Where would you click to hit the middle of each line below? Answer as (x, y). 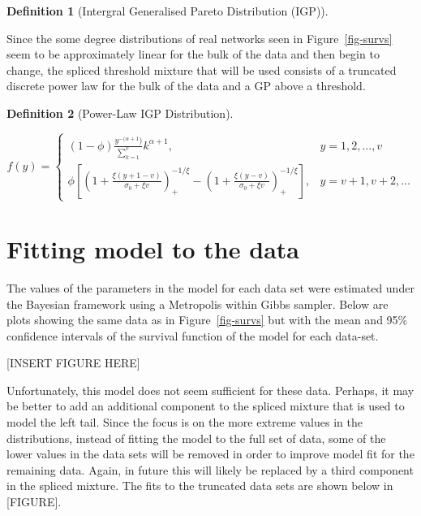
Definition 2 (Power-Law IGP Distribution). (120, 113)
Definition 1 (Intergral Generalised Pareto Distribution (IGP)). (168, 11)
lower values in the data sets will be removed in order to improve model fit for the (210, 454)
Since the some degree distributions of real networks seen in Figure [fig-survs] (200, 38)
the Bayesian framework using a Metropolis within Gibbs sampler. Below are (198, 304)
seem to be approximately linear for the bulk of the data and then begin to (193, 54)
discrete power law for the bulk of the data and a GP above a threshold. (186, 86)
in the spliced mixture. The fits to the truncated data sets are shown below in (200, 486)
